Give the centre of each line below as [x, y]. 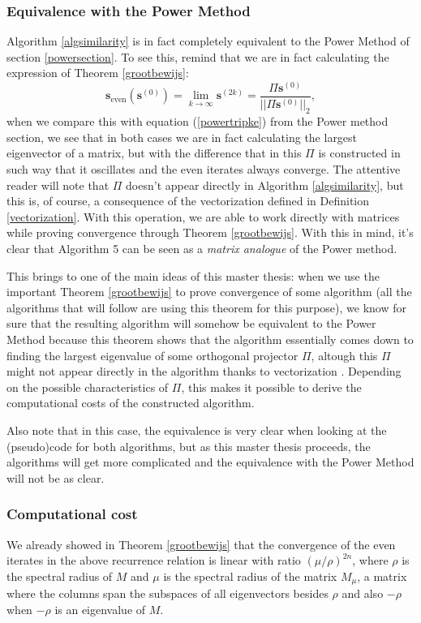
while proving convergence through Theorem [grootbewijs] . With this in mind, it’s [210, 232]
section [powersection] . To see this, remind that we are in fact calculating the [198, 56]
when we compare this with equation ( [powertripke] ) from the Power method [198, 121]
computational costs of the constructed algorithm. [131, 403]
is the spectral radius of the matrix [250, 576]
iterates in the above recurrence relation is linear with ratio [154, 560]
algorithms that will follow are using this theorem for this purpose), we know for [206, 307]
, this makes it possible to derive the [271, 387]
